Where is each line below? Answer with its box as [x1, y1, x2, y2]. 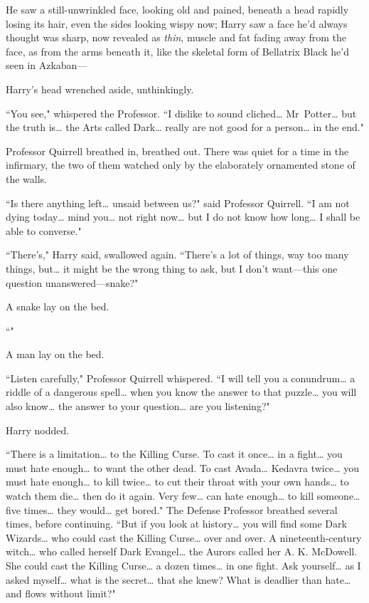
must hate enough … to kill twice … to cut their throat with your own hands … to [6, 474, 349, 489]
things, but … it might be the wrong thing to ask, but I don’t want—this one [6, 261, 338, 276]
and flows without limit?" [6, 586, 116, 601]
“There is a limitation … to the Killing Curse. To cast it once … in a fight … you [6, 446, 343, 461]
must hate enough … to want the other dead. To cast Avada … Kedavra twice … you [6, 460, 360, 475]
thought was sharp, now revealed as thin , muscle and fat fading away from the [6, 30, 346, 45]
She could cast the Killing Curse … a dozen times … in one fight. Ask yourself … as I [6, 558, 361, 572]
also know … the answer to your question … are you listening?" [6, 399, 270, 414]
